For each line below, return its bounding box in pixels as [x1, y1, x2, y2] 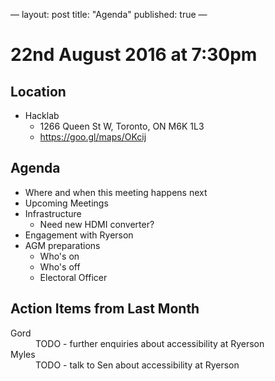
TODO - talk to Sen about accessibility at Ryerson [35, 359, 240, 371]
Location [10, 83, 67, 100]
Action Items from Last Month [10, 300, 200, 318]
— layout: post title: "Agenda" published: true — [10, 9, 208, 20]
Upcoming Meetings [24, 197, 109, 209]
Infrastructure [24, 207, 82, 219]
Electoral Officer [39, 271, 108, 283]
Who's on [39, 250, 80, 262]
